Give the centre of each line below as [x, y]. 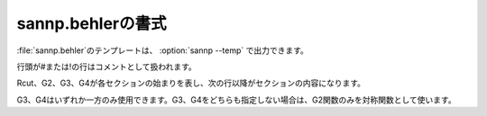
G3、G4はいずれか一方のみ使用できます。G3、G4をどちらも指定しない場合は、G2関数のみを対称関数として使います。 [236, 100]
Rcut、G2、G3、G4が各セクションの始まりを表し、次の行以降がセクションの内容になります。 [191, 83]
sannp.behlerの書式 [92, 23]
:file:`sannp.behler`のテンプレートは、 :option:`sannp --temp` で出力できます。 [162, 50]
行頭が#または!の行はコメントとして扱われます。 [107, 67]
